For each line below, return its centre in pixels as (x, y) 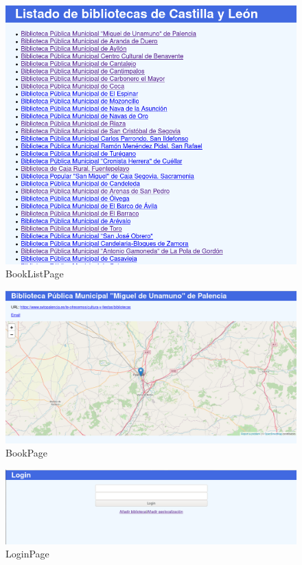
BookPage (27, 453)
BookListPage (35, 274)
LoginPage (27, 554)
